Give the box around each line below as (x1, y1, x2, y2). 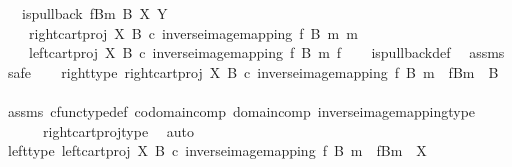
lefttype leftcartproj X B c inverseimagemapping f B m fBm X (7, 140, 427, 161)
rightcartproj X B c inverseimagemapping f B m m (28, 22, 358, 43)
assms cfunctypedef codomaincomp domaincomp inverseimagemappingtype (7, 100, 476, 121)
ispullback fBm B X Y (21, 3, 168, 23)
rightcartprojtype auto (42, 120, 195, 141)
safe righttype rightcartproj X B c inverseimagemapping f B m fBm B (7, 61, 499, 82)
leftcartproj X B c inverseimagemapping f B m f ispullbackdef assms (28, 42, 505, 63)
